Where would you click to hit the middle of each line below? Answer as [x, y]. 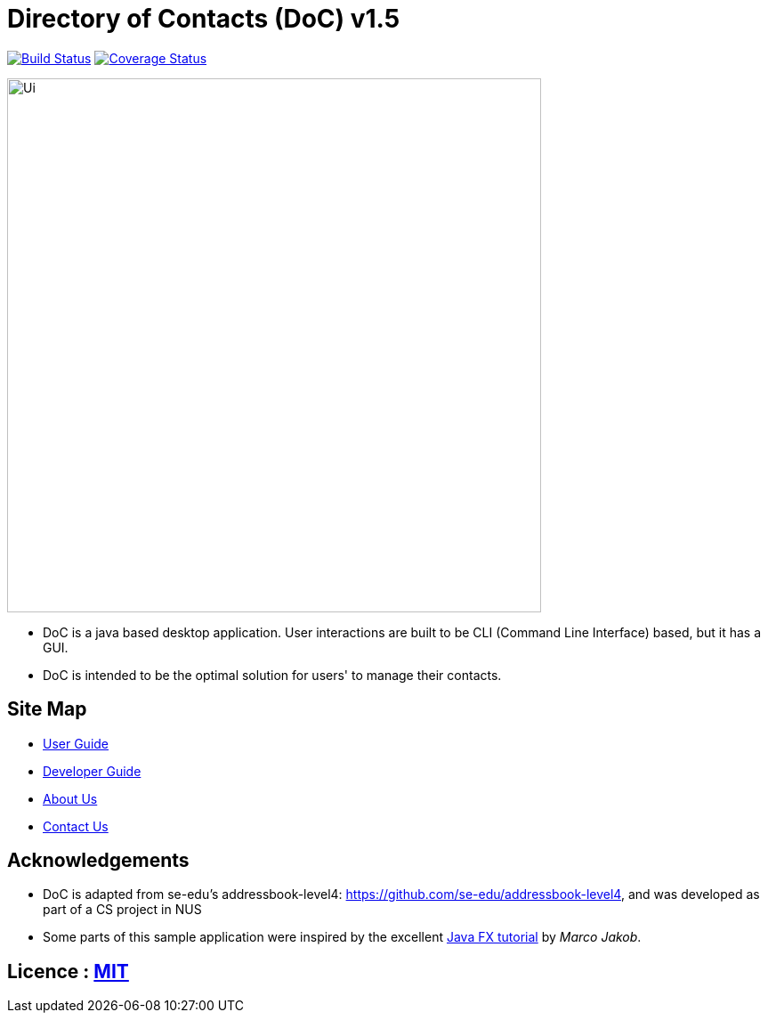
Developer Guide [92, 771]
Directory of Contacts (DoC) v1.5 [204, 19]
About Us [70, 798]
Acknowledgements [98, 861]
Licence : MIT [68, 971]
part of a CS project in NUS [122, 910]
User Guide [76, 743]
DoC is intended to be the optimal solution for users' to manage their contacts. [272, 675]
